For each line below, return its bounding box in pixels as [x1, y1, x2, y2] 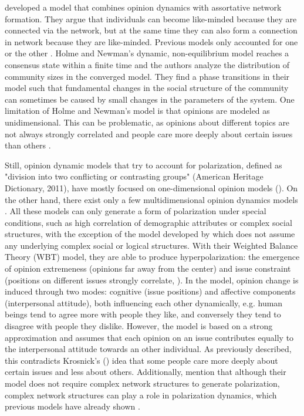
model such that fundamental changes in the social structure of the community [5, 82, 289, 94]
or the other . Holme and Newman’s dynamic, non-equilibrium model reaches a [5, 47, 289, 59]
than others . [5, 139, 51, 151]
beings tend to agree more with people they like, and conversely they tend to [5, 308, 281, 320]
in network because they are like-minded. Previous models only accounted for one [5, 35, 298, 48]
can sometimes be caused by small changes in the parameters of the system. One [5, 93, 295, 105]
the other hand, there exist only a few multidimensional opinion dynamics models [5, 193, 298, 205]
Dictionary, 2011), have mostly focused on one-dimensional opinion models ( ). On [5, 181, 298, 194]
